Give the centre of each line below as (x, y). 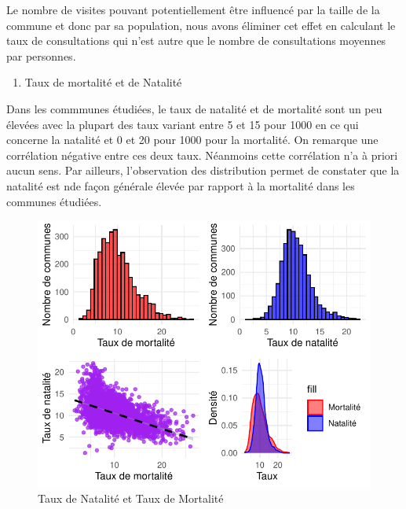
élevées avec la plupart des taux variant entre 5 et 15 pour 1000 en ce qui (183, 124)
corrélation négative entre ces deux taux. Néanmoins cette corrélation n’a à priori (202, 155)
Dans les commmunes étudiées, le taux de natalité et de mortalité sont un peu (194, 108)
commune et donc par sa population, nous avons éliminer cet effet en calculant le (201, 25)
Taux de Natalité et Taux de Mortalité (131, 498)
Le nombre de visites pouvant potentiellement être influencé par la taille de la (193, 9)
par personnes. (41, 55)
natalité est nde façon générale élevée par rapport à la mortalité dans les (181, 185)
